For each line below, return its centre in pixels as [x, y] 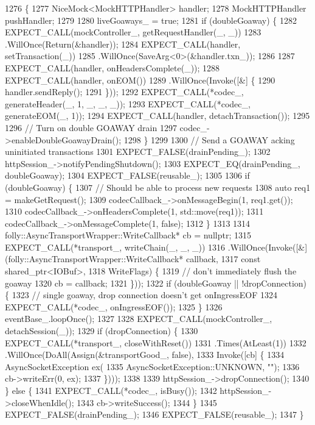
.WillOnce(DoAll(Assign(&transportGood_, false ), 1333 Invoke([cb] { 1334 [145, 355]
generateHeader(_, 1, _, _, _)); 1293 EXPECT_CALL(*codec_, [128, 103]
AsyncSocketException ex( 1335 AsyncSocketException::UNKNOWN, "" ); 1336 [152, 366]
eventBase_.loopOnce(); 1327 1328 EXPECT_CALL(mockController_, [139, 319]
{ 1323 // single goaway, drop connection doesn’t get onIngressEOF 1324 [141, 295]
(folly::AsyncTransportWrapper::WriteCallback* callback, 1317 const [133, 259]
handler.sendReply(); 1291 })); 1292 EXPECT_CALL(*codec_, [124, 92]
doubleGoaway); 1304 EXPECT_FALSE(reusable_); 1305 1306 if [127, 175]
